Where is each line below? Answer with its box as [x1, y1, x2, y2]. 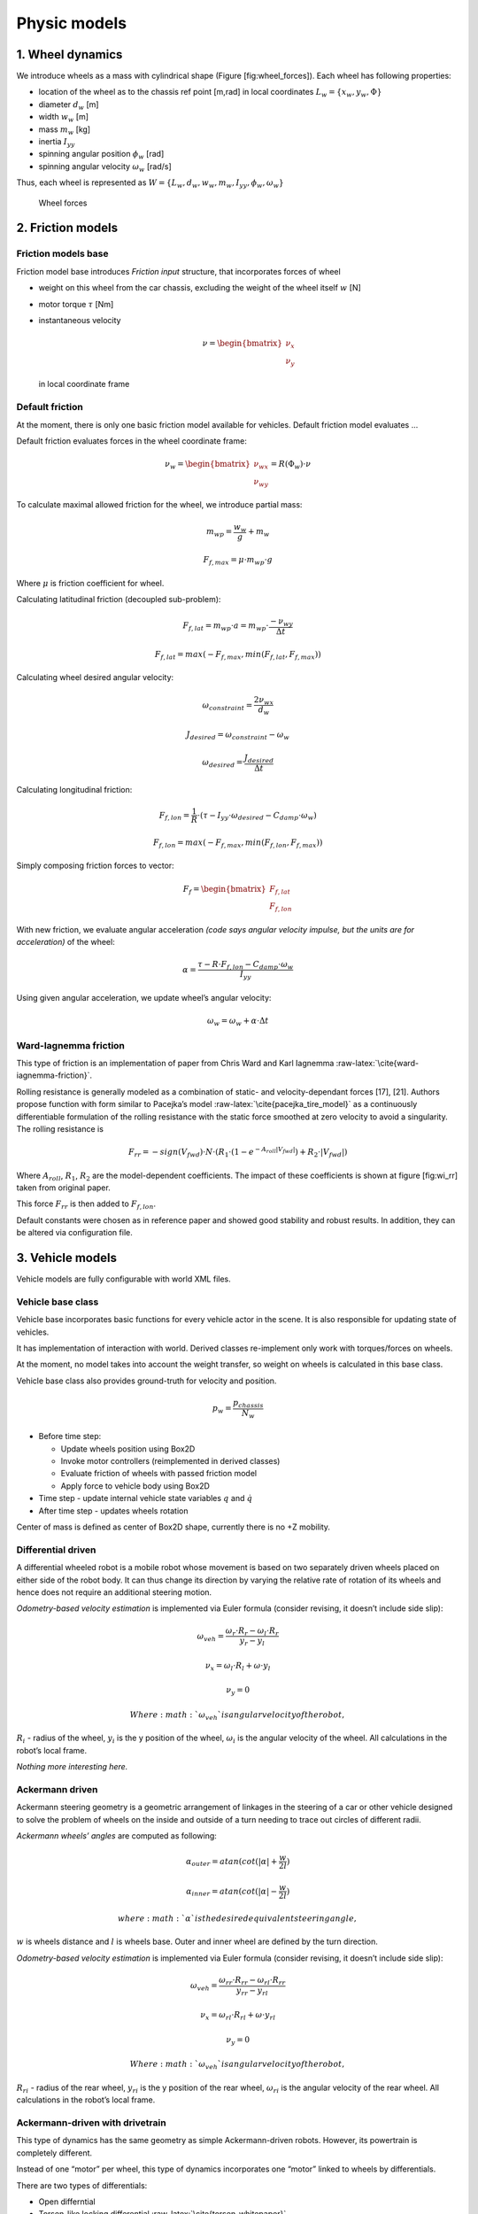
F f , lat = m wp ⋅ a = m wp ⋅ [182, 621, 269, 633]
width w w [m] [38, 112, 89, 124]
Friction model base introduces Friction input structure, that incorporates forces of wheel [16, 266, 341, 276]
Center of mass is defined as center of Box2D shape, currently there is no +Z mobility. [16, 1521, 331, 1532]
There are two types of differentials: [16, 2179, 148, 2191]
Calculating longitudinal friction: [16, 784, 133, 794]
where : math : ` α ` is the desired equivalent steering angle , [118, 1913, 358, 1924]
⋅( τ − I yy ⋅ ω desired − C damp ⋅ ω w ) [197, 810, 318, 823]
